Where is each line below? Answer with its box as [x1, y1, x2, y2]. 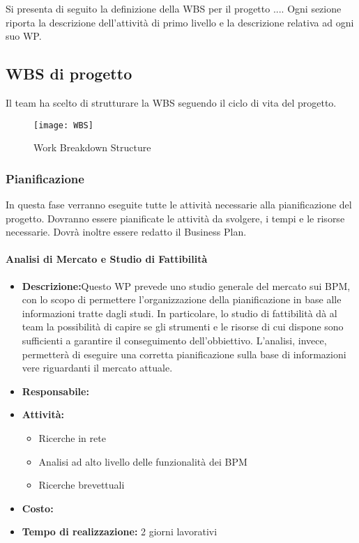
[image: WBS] [33, 120, 93, 130]
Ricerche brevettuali [38, 477, 125, 492]
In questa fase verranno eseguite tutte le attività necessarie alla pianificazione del [6, 197, 352, 212]
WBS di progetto [6, 63, 132, 84]
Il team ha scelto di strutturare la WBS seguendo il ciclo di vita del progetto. [6, 95, 337, 109]
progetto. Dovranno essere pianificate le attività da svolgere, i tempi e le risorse [6, 211, 345, 225]
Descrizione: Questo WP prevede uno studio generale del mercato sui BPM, [22, 278, 351, 293]
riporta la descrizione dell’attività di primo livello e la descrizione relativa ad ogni [6, 15, 354, 29]
